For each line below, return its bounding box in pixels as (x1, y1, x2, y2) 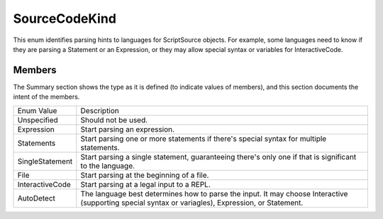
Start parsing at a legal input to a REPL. (80, 179, 211, 189)
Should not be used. (80, 114, 148, 124)
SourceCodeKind (13, 11, 117, 26)
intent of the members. (13, 92, 80, 101)
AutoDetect (17, 193, 56, 203)
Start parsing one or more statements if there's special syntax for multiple (80, 134, 327, 144)
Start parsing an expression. (80, 124, 175, 134)
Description (80, 105, 120, 115)
